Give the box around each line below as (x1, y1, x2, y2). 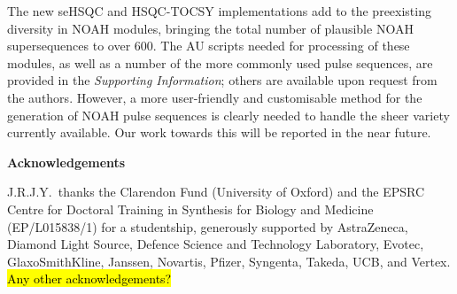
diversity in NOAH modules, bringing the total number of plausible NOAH (7, 19, 414, 37)
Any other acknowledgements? (7, 269, 172, 288)
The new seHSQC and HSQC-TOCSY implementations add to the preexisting (7, 2, 431, 19)
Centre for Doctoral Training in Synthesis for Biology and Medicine (7, 199, 374, 218)
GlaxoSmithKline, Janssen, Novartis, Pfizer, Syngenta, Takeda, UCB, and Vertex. (7, 251, 451, 270)
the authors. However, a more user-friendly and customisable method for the (7, 88, 422, 106)
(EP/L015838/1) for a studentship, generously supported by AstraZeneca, (7, 217, 408, 236)
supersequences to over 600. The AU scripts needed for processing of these (7, 36, 410, 55)
